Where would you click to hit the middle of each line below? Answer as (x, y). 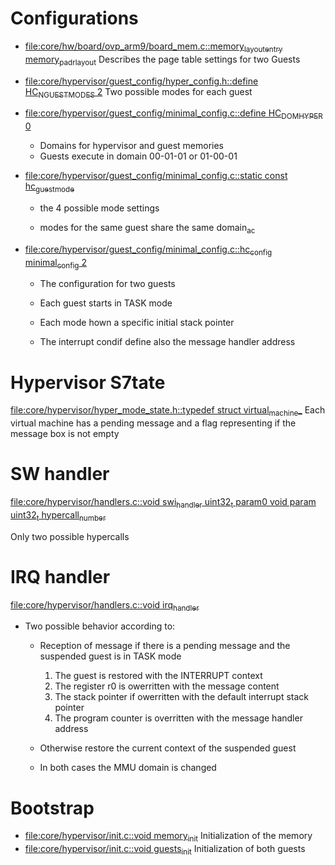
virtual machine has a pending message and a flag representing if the (153, 423)
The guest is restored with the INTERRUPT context (158, 676)
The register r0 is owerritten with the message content (167, 686)
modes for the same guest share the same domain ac (147, 228)
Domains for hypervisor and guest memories (132, 146)
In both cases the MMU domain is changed (128, 768)
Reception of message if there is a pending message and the (165, 646)
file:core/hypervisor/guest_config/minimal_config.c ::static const (156, 176)
